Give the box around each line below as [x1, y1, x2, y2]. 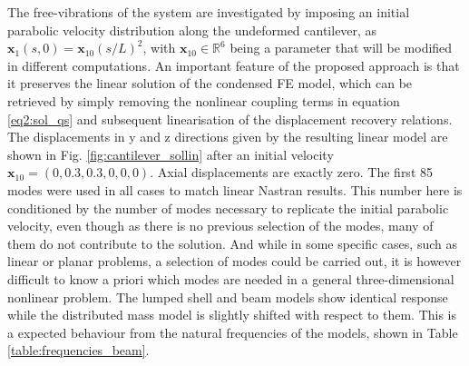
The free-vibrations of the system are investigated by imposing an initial [7, 3, 410, 21]
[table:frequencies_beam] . [7, 341, 150, 360]
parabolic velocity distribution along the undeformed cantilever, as [7, 20, 377, 39]
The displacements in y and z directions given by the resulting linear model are [7, 127, 448, 146]
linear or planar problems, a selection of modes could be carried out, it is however [7, 252, 462, 271]
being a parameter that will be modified [230, 38, 453, 57]
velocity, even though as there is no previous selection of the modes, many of [7, 216, 434, 235]
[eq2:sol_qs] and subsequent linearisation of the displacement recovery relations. [7, 109, 453, 128]
